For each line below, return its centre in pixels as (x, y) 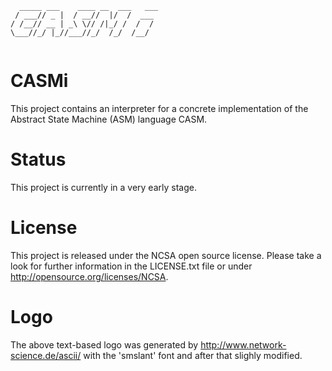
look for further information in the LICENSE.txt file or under (131, 266)
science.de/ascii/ (46, 355)
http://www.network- (243, 344)
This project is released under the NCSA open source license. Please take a (166, 255)
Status (38, 159)
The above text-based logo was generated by (104, 344)
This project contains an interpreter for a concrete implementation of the (159, 108)
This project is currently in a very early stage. (103, 187)
